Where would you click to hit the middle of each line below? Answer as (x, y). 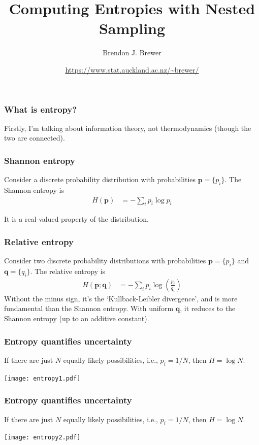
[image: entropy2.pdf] (42, 438)
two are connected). (35, 138)
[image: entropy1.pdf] (42, 378)
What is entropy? (41, 109)
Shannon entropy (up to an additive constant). (77, 318)
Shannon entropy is (34, 190)
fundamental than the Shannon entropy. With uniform (89, 308)
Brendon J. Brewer (132, 53)
